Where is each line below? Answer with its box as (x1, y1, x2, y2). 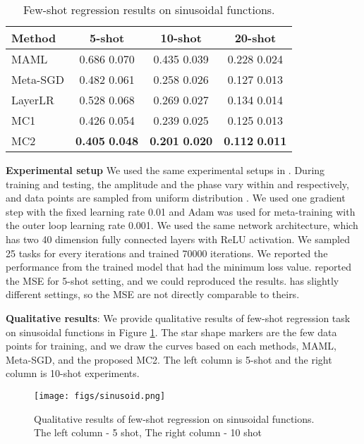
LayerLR (11, 92, 54, 108)
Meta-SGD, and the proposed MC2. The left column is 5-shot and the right (6, 352, 332, 366)
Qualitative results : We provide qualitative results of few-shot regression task (6, 310, 351, 325)
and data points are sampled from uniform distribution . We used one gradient (6, 190, 346, 205)
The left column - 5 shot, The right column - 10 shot (34, 425, 262, 440)
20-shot (234, 30, 277, 46)
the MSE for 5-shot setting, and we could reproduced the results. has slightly (6, 273, 339, 288)
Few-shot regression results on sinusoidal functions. (23, 1, 275, 18)
